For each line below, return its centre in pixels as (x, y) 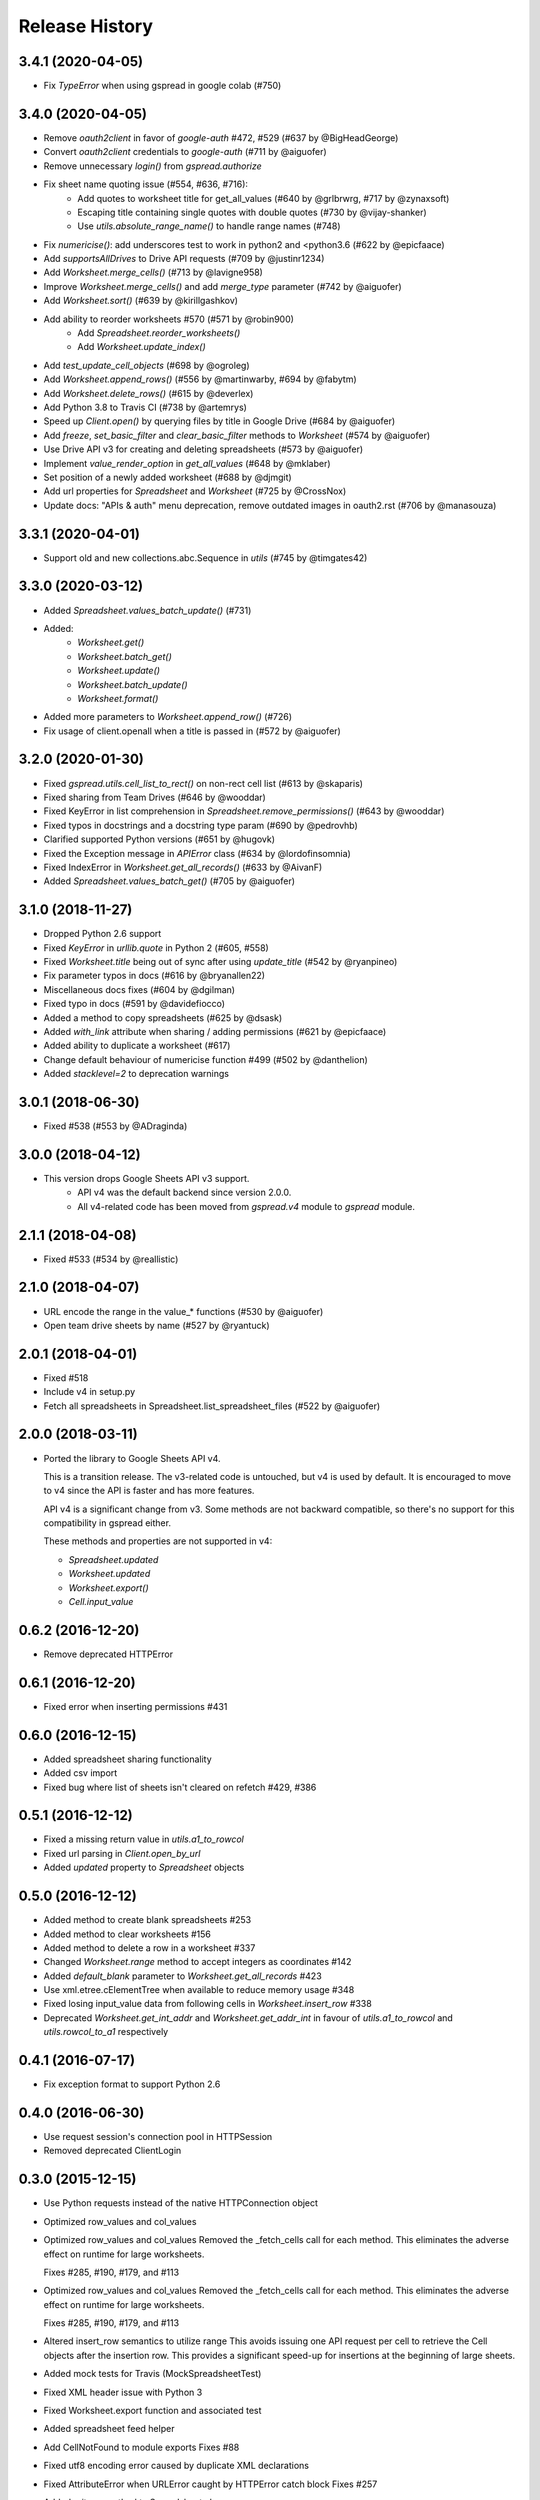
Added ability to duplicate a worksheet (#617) (137, 1046)
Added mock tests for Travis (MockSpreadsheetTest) (152, 2374)
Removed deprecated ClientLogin (112, 2151)
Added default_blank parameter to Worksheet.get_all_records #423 (182, 1976)
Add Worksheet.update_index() (142, 347)
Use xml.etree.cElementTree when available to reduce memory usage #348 (199, 1990)
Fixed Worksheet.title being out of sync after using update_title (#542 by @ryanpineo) (220, 961)
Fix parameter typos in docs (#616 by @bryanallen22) (154, 976)
